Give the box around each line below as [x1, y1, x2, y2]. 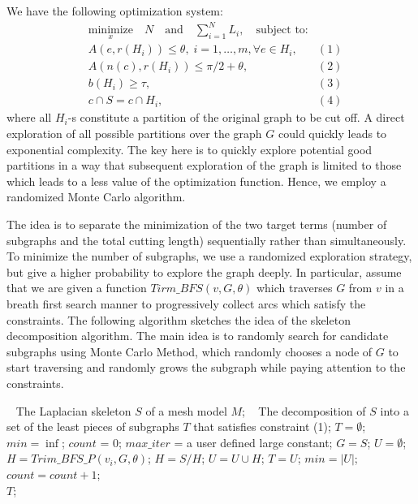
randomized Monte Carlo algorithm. [6, 188, 186, 205]
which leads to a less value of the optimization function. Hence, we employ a [6, 172, 386, 189]
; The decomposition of [242, 402, 366, 419]
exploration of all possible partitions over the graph [6, 125, 262, 142]
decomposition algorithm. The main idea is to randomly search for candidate [6, 327, 389, 344]
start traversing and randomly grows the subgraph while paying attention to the [6, 359, 406, 376]
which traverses [256, 279, 333, 296]
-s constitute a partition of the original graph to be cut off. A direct [67, 109, 405, 126]
